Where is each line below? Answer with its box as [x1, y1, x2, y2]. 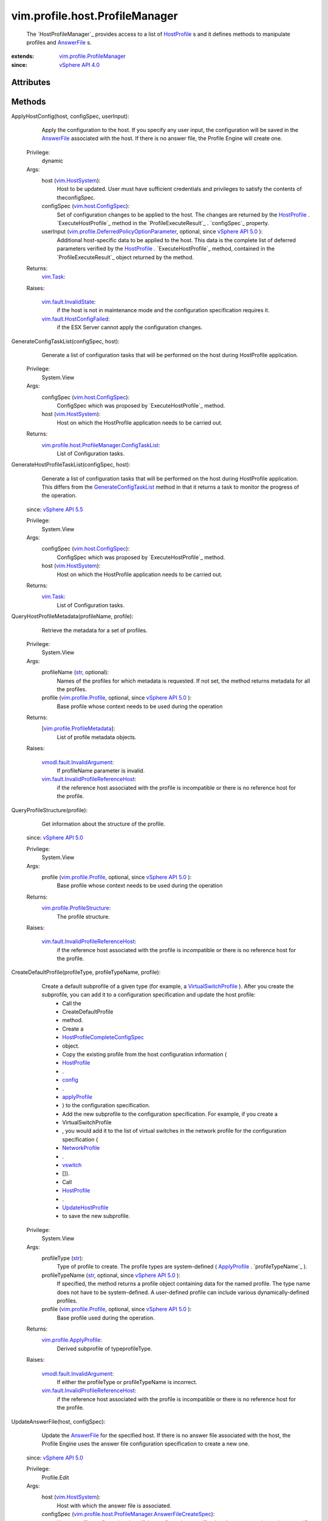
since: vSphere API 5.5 [26, 506, 83, 513]
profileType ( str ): [41, 1254, 84, 1262]
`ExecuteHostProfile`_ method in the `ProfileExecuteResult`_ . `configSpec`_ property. [56, 219, 270, 226]
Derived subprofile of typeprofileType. [56, 1345, 152, 1352]
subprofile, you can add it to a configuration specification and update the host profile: [41, 991, 256, 998]
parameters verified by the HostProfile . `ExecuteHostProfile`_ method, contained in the [56, 245, 275, 252]
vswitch [62, 1161, 82, 1169]
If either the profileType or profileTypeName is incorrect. [56, 1379, 197, 1386]
